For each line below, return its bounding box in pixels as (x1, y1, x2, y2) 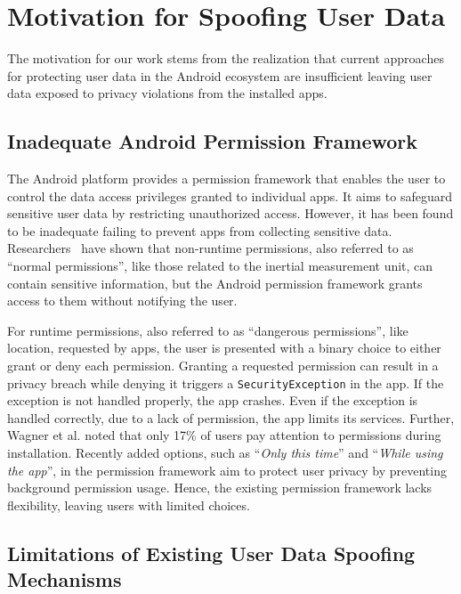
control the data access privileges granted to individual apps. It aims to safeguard (7, 186, 452, 205)
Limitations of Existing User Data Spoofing (7, 539, 416, 566)
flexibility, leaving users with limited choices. (7, 495, 250, 514)
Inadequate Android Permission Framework (7, 127, 418, 155)
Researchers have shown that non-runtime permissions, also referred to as (7, 239, 414, 257)
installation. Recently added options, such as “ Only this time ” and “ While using (7, 443, 443, 462)
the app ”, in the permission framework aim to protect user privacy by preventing (7, 460, 447, 479)
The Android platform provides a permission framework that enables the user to (7, 169, 446, 188)
